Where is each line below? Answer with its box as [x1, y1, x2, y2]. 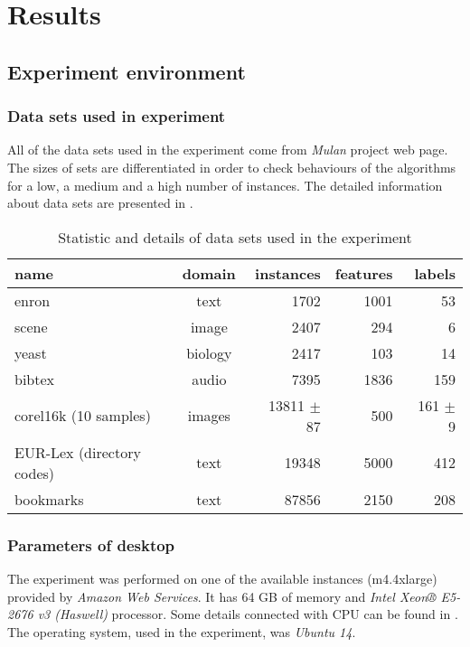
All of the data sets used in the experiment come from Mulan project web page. [7, 140, 448, 159]
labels [414, 262, 456, 284]
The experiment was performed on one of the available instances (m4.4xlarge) [7, 568, 437, 587]
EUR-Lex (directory [14, 441, 141, 463]
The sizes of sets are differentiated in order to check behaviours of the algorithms [7, 157, 456, 176]
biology [186, 342, 232, 363]
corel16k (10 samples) [14, 405, 151, 427]
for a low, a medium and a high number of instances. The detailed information [7, 175, 443, 194]
